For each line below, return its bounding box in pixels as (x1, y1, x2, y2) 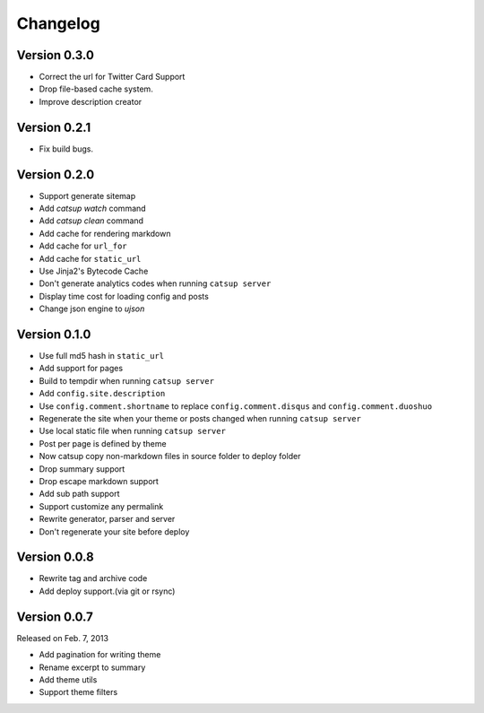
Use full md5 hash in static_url (39, 351, 165, 361)
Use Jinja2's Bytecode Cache (39, 265, 149, 276)
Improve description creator (39, 96, 143, 107)
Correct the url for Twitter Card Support (39, 72, 186, 83)
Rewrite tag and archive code (39, 573, 148, 584)
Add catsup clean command (39, 215, 143, 226)
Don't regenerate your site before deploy (39, 526, 190, 537)
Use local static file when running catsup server (39, 426, 226, 437)
